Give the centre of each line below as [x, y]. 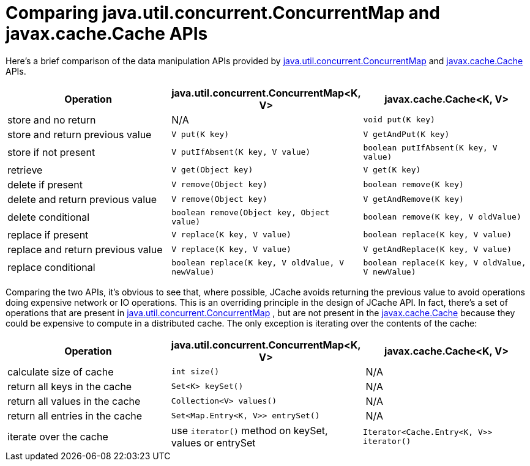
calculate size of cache [61, 372]
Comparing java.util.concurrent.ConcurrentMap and [223, 13]
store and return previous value [80, 134]
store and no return [52, 120]
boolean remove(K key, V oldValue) [442, 217]
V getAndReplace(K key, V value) [438, 250]
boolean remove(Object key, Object [251, 212]
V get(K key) [392, 170]
